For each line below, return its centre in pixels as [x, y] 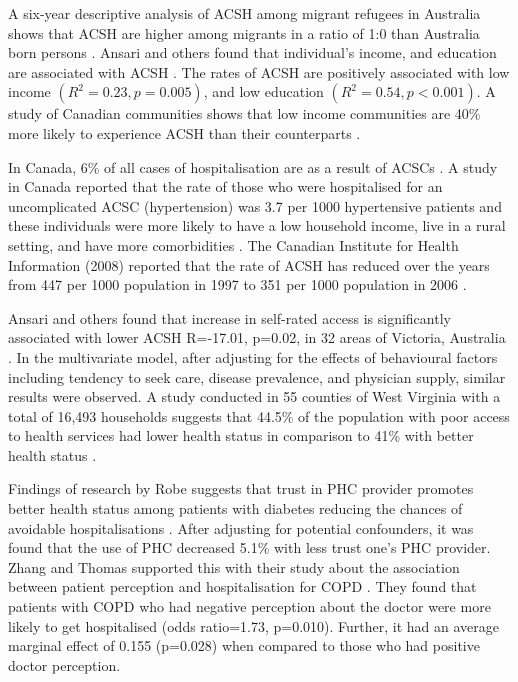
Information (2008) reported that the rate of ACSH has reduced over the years [249, 264]
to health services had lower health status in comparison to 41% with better [241, 435]
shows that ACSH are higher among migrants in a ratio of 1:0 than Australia [244, 32]
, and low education [263, 91]
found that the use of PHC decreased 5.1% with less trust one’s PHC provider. [249, 547]
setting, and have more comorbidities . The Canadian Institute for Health [233, 244]
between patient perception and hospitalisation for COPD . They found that [242, 586]
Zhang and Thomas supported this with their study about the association [234, 566]
